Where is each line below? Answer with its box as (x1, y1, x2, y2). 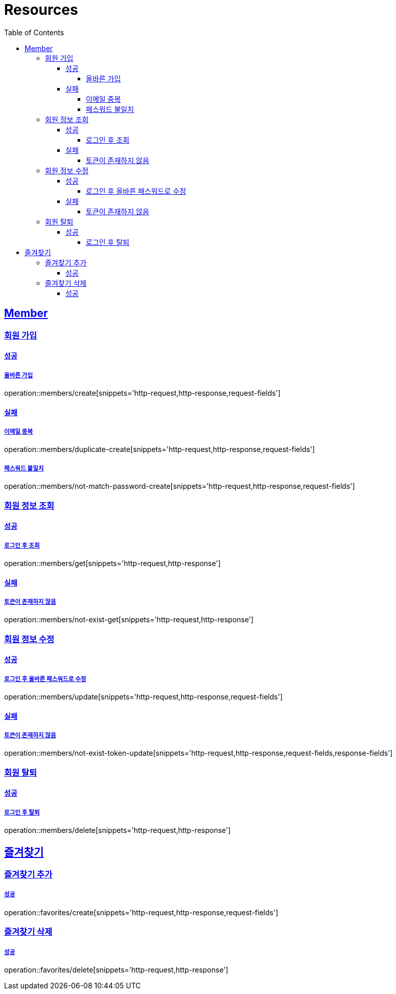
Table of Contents (4, 28, 64, 37)
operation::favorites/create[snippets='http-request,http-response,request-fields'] (4, 908, 278, 917)
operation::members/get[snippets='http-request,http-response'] (4, 558, 221, 568)
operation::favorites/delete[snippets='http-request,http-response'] (4, 965, 228, 975)
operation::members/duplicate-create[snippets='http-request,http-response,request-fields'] (4, 445, 315, 454)
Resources (4, 1, 78, 18)
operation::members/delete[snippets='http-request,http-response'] (4, 826, 231, 835)
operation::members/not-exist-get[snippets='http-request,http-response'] (4, 615, 254, 624)
